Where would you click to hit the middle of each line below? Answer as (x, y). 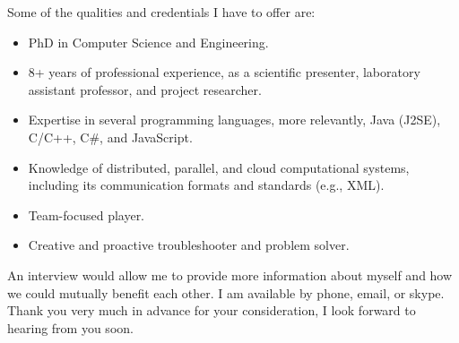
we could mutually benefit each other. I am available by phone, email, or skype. (226, 292)
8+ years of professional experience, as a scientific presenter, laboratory (224, 72)
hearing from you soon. (70, 327)
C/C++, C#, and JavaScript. (110, 137)
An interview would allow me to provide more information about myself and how (230, 274)
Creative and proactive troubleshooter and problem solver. (189, 245)
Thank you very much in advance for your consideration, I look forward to (212, 310)
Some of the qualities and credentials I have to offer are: (161, 12)
